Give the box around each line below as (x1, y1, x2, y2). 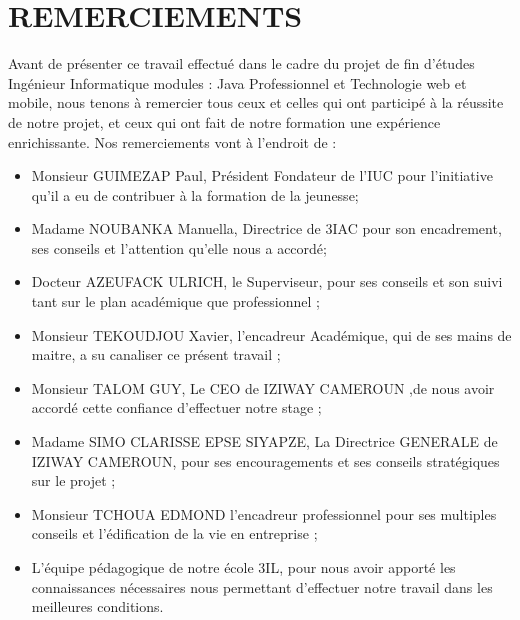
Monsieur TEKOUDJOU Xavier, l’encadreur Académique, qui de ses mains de (31, 324, 512, 345)
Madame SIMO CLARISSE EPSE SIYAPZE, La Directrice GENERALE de (31, 431, 498, 452)
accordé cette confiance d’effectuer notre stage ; (31, 397, 322, 418)
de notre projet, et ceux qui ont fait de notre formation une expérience (8, 111, 441, 132)
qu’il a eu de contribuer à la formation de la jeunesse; (31, 184, 359, 205)
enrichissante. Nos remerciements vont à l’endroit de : (8, 131, 337, 152)
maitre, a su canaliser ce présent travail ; (31, 344, 281, 365)
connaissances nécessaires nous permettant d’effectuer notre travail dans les (31, 576, 493, 597)
